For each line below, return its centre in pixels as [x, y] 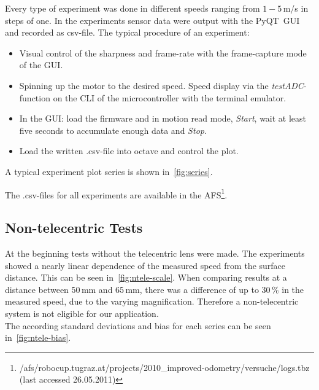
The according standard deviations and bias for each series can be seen [138, 325]
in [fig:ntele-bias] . [38, 337]
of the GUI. [41, 65]
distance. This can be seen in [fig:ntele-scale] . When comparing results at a [146, 277]
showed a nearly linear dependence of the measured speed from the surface [145, 265]
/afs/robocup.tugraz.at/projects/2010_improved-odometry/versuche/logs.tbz [164, 367]
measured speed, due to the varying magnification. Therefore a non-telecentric [152, 301]
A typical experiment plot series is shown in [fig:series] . [109, 171]
